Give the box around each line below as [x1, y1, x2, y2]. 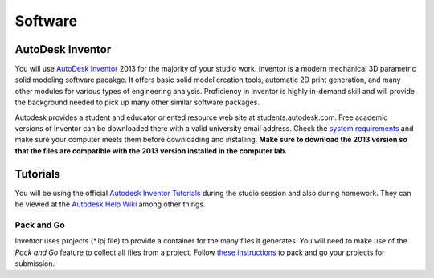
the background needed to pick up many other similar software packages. [14, 97, 260, 108]
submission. [14, 259, 55, 268]
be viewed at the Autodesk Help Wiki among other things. [14, 199, 206, 209]
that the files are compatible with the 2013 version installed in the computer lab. [14, 145, 288, 156]
